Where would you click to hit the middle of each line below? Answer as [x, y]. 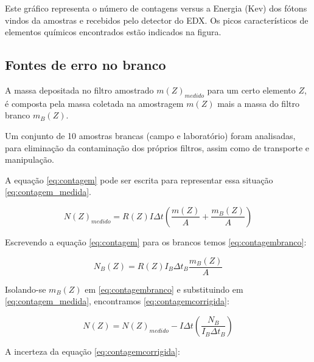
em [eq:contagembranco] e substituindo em [164, 289]
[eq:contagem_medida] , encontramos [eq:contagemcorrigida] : [117, 301]
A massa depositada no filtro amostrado [79, 90]
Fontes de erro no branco [85, 65]
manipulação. [30, 159]
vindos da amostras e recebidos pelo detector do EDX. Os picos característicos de [157, 20]
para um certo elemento [251, 90]
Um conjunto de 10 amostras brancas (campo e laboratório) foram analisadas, [150, 135]
